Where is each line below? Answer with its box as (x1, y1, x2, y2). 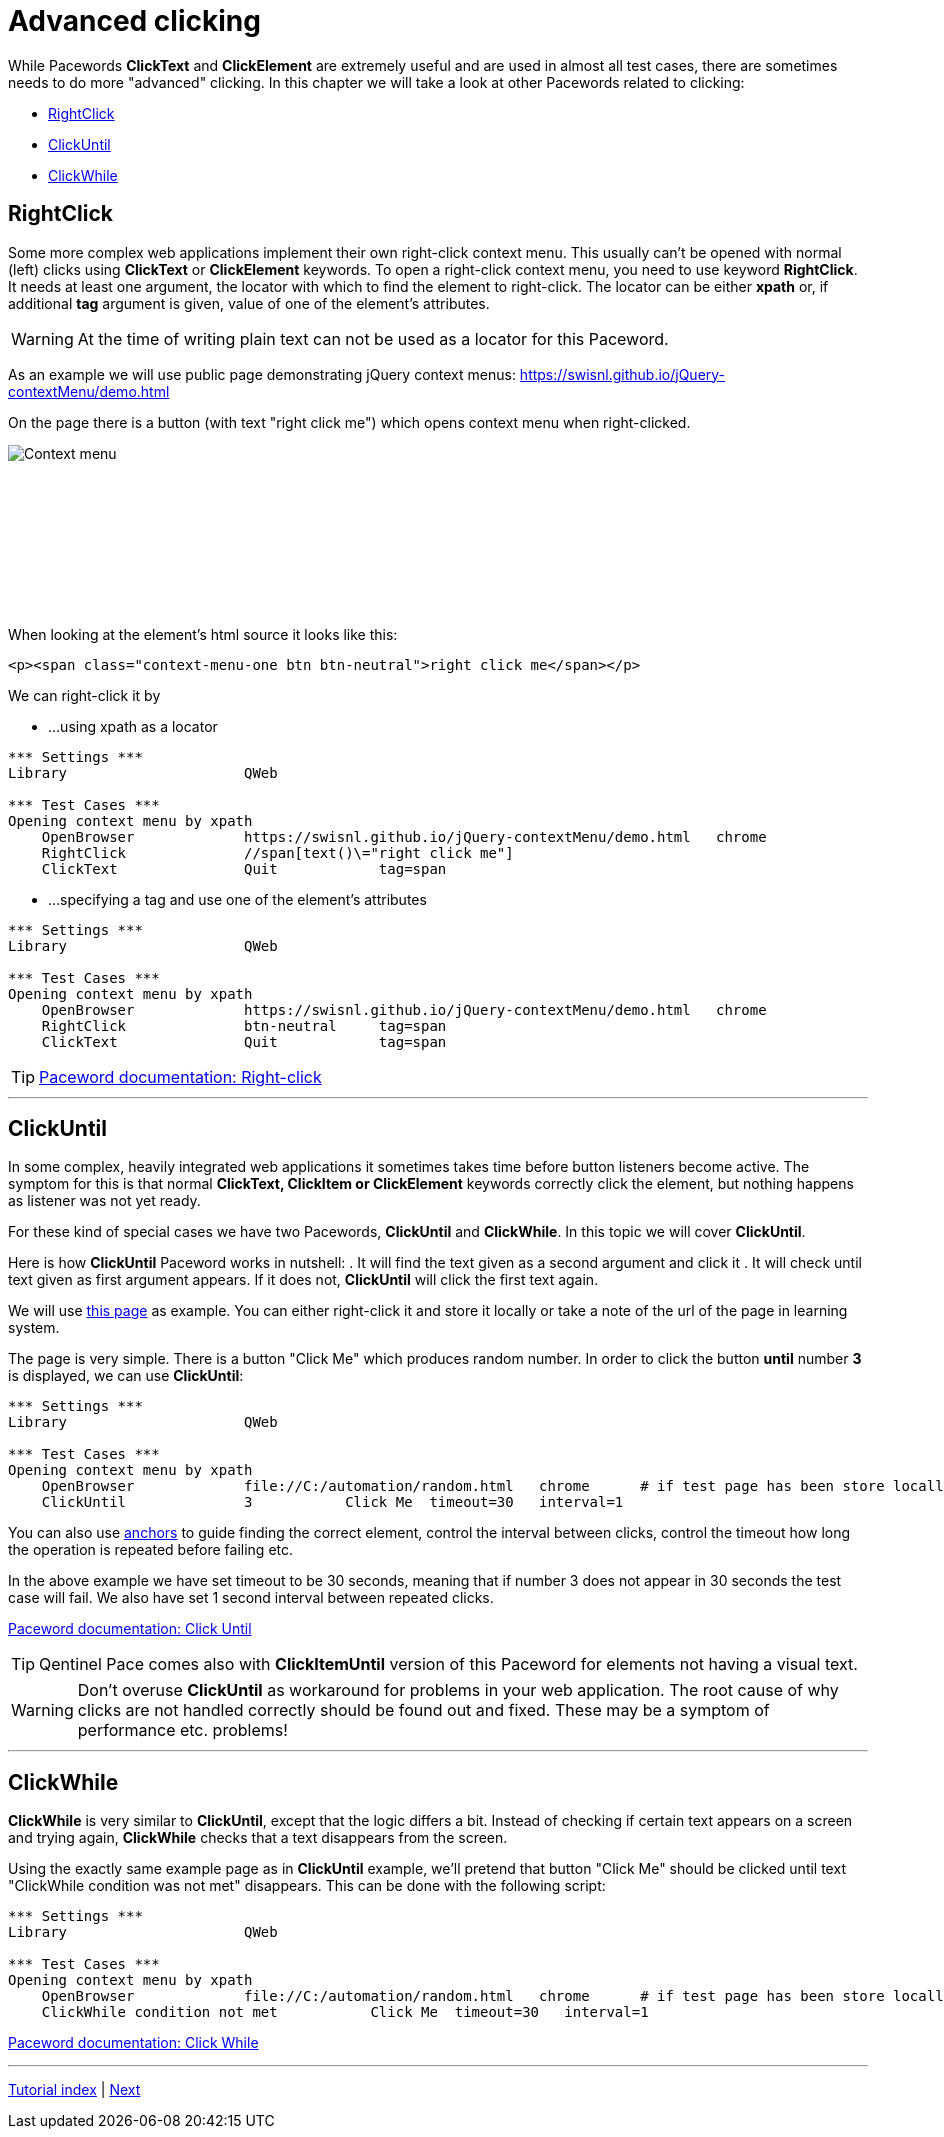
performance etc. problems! (77, 1720, 288, 1741)
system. (8, 1319, 60, 1337)
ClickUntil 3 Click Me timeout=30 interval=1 (41, 1494, 624, 1511)
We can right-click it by (8, 686, 161, 704)
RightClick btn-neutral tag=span (41, 1017, 447, 1034)
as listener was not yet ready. (8, 1192, 201, 1210)
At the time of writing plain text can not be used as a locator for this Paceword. (77, 328, 669, 349)
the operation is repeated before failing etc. (8, 1541, 294, 1559)
